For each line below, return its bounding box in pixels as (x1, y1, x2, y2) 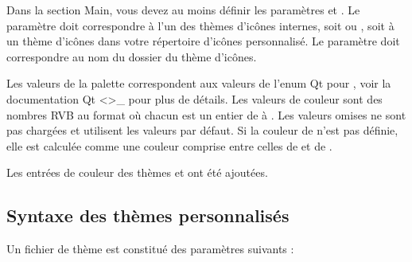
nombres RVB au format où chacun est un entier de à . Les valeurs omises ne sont (6, 106, 406, 123)
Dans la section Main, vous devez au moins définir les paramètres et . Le (6, 2, 360, 18)
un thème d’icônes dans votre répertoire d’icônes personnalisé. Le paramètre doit (6, 33, 400, 49)
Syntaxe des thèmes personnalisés (6, 203, 290, 228)
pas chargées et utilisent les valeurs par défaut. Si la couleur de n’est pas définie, (6, 122, 398, 139)
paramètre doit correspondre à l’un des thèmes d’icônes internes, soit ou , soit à (6, 17, 395, 33)
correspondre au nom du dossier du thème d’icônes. (6, 48, 257, 65)
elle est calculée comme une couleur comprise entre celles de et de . (6, 137, 332, 154)
